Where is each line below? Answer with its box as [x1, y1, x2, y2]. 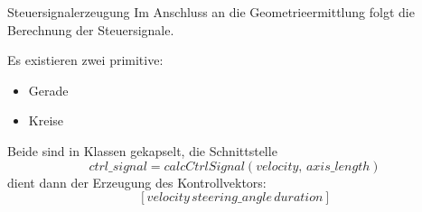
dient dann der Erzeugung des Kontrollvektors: [7, 172, 267, 191]
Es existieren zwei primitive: [7, 51, 164, 69]
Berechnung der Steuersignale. [7, 20, 174, 39]
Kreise [28, 111, 64, 130]
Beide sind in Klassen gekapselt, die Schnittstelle [7, 141, 277, 160]
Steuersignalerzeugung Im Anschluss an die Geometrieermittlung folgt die [7, 3, 415, 21]
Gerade [28, 80, 69, 99]
